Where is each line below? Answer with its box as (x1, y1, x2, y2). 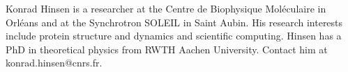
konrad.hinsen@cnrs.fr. (6, 55, 103, 70)
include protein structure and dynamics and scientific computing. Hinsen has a (6, 28, 342, 43)
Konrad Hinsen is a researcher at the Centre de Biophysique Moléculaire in (6, 1, 326, 15)
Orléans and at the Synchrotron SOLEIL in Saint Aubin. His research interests (6, 15, 343, 29)
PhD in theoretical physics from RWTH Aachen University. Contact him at (6, 42, 328, 56)
